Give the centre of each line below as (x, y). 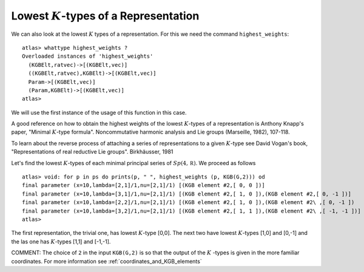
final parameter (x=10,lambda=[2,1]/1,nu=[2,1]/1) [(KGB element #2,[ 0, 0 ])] (143, 185)
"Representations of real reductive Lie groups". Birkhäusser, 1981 (92, 152)
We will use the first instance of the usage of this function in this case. (99, 112)
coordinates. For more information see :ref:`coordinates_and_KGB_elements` (107, 261)
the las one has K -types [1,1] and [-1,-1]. (61, 241)
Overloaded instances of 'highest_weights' (88, 56)
